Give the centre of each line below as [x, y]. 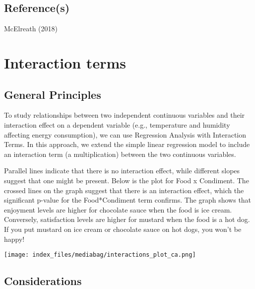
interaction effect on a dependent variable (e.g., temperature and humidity [117, 124]
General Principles [53, 94]
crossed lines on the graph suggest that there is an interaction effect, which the [124, 190]
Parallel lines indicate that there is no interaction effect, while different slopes [122, 171]
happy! [14, 239]
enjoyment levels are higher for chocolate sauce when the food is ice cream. [118, 209]
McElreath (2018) [31, 29]
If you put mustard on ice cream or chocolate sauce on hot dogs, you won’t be [123, 229]
